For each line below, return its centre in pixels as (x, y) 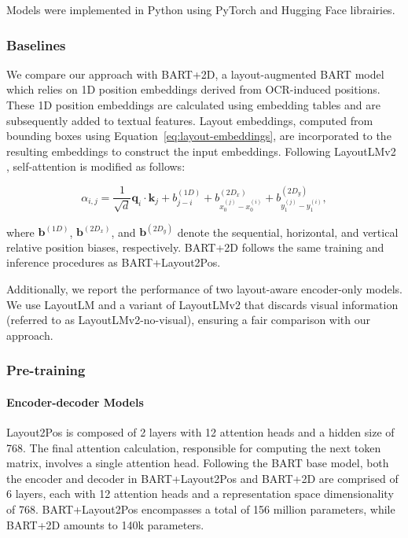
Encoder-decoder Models (75, 402)
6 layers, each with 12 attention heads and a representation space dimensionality (200, 494)
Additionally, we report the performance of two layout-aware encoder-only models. (204, 289)
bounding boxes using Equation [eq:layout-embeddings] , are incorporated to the (199, 136)
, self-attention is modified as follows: (96, 166)
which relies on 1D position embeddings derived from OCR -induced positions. (193, 89)
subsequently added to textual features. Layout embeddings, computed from (190, 120)
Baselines (36, 44)
